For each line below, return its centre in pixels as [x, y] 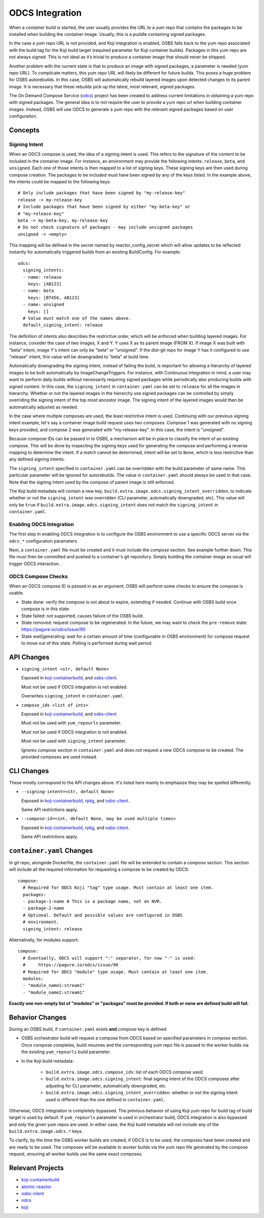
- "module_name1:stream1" [54, 985]
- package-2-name [44, 908]
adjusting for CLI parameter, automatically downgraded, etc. [106, 1086]
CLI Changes [29, 771]
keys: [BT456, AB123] [54, 298]
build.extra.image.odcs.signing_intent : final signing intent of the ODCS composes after [143, 1079]
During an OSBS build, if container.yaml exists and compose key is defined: [88, 1029]
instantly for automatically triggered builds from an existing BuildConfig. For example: [95, 252]
